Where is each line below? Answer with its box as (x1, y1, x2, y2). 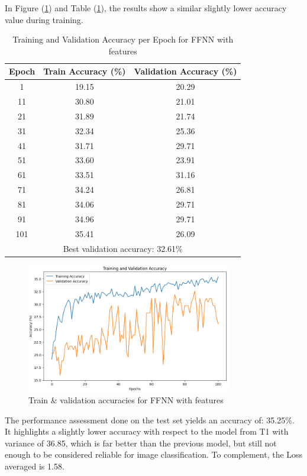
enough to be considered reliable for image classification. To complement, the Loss (5, 448, 303, 461)
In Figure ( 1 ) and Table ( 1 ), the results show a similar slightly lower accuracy (5, 2, 287, 14)
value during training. (5, 13, 83, 25)
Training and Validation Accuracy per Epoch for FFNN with (12, 33, 234, 46)
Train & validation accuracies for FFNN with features (28, 394, 224, 406)
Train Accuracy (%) (43, 65, 126, 77)
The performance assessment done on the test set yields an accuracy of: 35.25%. (5, 413, 295, 426)
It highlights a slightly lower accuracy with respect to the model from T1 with (5, 425, 289, 438)
